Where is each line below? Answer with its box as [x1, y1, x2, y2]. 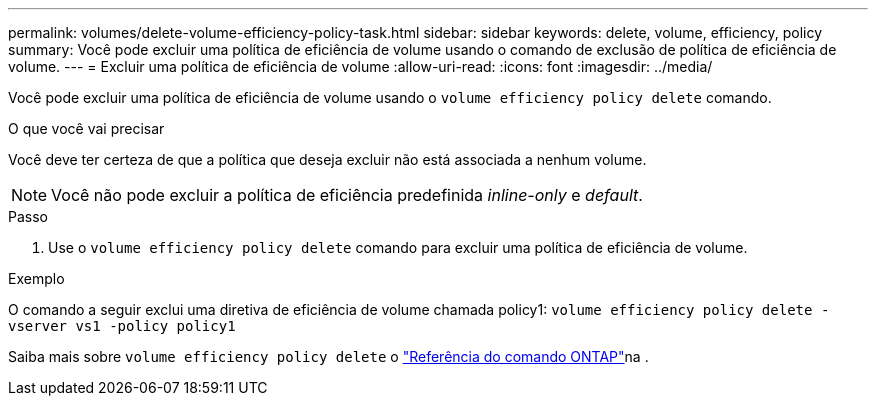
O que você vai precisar [8, 120, 165, 137]
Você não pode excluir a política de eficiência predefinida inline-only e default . [51, 185, 643, 205]
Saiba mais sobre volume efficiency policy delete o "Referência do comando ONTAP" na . [8, 348, 649, 365]
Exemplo [8, 270, 65, 287]
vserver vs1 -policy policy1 [8, 318, 236, 334]
